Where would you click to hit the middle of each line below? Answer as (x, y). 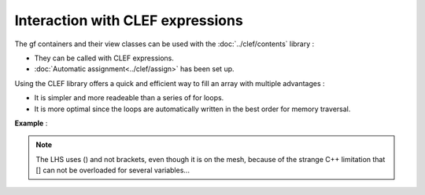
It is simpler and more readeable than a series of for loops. (129, 98)
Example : (31, 123)
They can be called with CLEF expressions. (104, 58)
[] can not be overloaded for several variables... (113, 170)
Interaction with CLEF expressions (129, 20)
